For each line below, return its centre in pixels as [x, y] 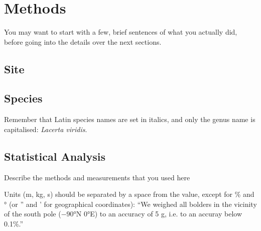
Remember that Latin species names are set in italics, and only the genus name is [130, 119]
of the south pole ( [33, 214]
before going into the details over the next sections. [83, 41]
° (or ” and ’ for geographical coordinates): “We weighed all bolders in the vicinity [130, 204]
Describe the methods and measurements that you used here [97, 177]
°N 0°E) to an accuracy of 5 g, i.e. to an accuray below [158, 214]
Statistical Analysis [55, 156]
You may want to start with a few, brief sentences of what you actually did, [121, 32]
